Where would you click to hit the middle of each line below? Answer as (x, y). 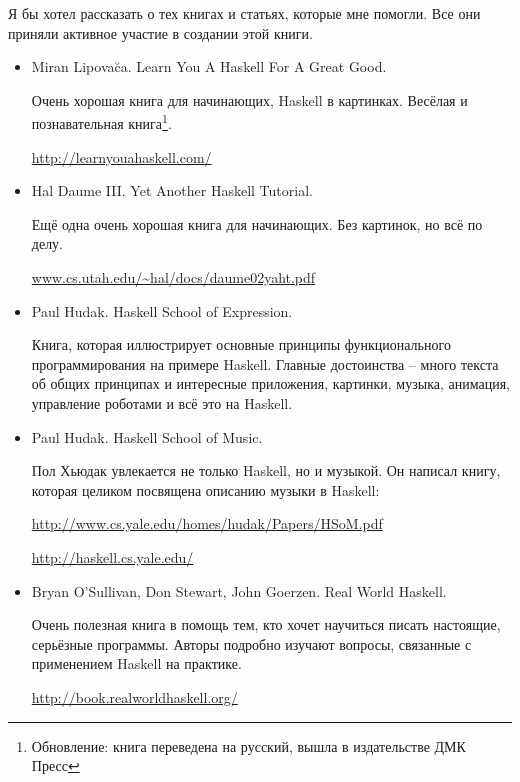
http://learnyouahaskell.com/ (121, 156)
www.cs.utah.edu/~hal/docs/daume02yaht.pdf (173, 277)
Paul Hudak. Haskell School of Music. (147, 436)
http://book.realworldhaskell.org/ (134, 696)
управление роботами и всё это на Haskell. (162, 402)
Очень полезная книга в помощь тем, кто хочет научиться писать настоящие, (266, 624)
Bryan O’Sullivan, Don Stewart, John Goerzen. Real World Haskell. (239, 590)
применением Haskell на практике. (136, 663)
